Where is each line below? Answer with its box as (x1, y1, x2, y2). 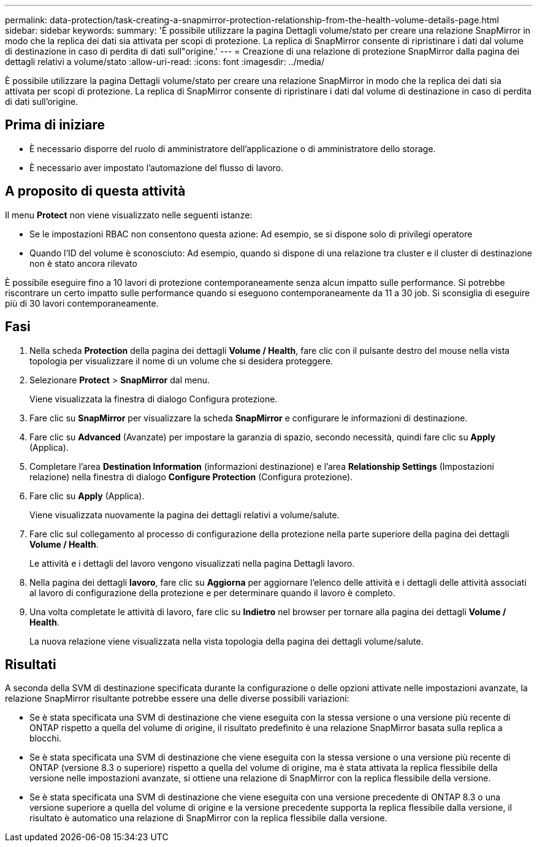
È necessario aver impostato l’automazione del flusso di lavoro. (29, 162, 284, 173)
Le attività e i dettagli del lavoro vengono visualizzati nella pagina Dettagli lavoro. (29, 558, 355, 569)
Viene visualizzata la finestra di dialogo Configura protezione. (29, 393, 278, 404)
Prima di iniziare (5, 117, 105, 133)
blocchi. (29, 733, 62, 744)
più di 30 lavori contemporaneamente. (5, 297, 159, 309)
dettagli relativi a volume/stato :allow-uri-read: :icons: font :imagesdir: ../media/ (5, 56, 325, 67)
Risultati (5, 656, 56, 672)
